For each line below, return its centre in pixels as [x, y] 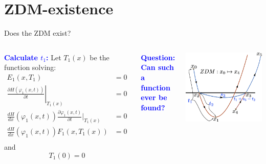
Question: [158, 57]
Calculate [21, 57]
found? [153, 107]
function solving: [30, 67]
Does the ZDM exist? [38, 33]
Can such [157, 67]
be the [99, 57]
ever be [154, 97]
